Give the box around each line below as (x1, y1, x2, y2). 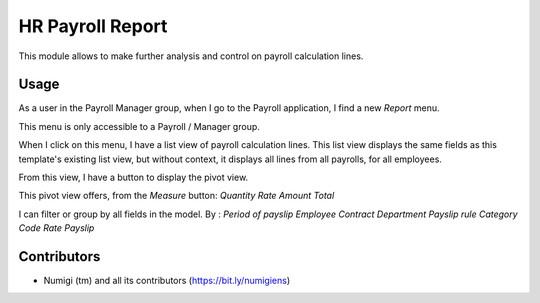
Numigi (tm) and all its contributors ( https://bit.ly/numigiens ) (43, 275, 291, 287)
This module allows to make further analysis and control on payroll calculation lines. (18, 50, 364, 62)
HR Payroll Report (18, 15, 168, 37)
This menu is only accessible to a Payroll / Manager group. (18, 120, 260, 132)
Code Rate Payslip (18, 222, 95, 234)
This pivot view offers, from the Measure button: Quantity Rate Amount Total (18, 190, 335, 202)
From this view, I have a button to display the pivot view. (18, 171, 249, 184)
